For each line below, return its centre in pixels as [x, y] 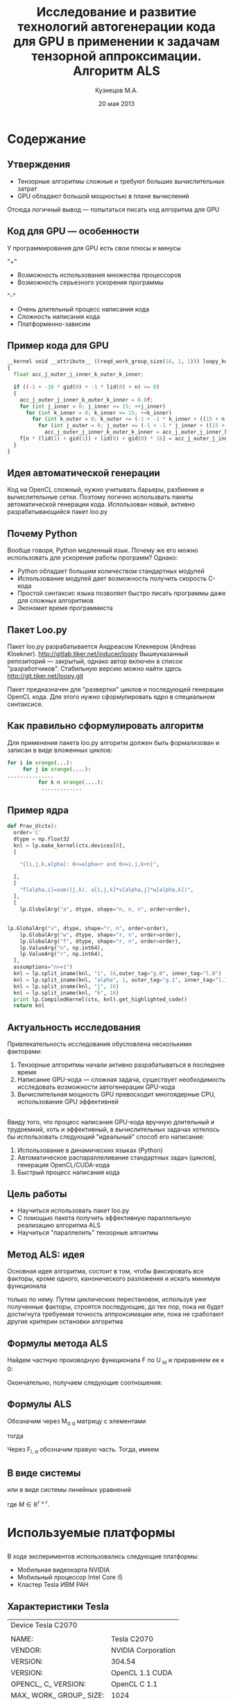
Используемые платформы [91, 1532]
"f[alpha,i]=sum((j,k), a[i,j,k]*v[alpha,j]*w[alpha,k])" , [107, 890]
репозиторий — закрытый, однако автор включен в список [95, 661]
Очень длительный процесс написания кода [83, 309]
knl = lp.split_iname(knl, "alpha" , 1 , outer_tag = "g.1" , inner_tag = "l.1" [122, 980]
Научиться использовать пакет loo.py [73, 1210]
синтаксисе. [25, 704]
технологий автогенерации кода [116, 27]
